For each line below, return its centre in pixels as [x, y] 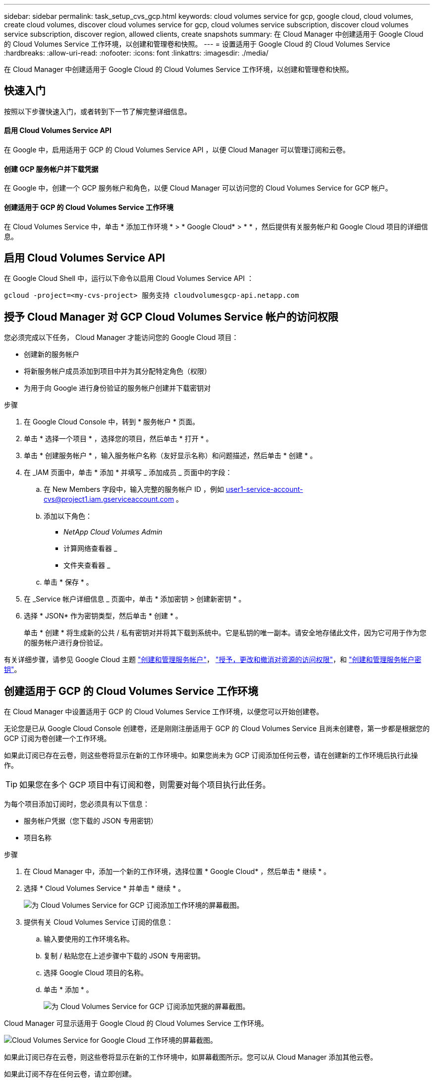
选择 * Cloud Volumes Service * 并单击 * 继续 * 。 [105, 888]
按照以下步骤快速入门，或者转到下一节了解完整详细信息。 [98, 111]
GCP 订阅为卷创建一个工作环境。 [57, 739]
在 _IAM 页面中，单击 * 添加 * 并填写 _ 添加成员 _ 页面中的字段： [128, 473]
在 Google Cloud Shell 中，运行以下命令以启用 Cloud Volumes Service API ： [129, 278]
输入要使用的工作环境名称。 [89, 939]
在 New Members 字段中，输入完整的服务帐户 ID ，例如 [134, 489]
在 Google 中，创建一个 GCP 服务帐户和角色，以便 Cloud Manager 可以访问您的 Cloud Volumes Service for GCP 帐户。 [198, 188]
